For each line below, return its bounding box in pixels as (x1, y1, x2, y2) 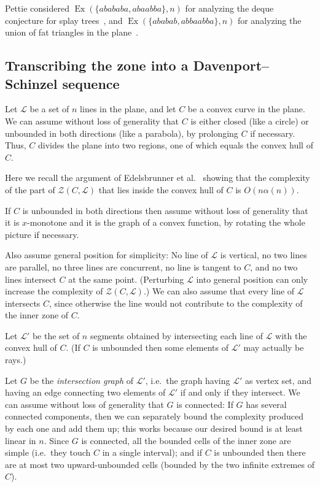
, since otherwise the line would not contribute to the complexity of (49, 296, 303, 309)
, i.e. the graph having (145, 374, 230, 386)
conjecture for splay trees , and (5, 13, 123, 26)
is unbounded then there (214, 446, 306, 459)
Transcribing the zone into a (5, 56, 189, 75)
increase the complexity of (5, 285, 103, 297)
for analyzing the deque (185, 2, 274, 14)
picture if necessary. (5, 228, 79, 240)
